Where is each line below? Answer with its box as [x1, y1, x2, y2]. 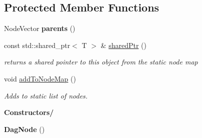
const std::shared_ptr [4, 39, 70, 50]
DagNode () [4, 123, 45, 134]
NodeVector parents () [4, 23, 75, 33]
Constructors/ [4, 107, 54, 117]
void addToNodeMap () [4, 73, 76, 83]
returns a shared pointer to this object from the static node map [4, 56, 198, 67]
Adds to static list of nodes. [4, 90, 88, 100]
